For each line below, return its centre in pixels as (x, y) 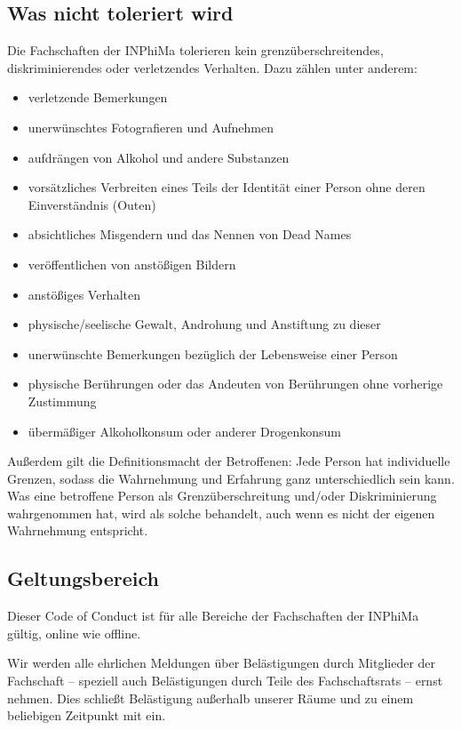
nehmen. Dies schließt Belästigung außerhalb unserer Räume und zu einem (211, 698)
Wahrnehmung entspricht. (78, 530)
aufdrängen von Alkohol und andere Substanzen (159, 157)
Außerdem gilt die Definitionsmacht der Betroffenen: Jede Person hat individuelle (229, 461)
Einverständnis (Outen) (92, 204)
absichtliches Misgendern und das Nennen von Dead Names (190, 234)
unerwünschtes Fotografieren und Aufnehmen (151, 127)
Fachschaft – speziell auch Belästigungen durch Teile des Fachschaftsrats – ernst (225, 681)
